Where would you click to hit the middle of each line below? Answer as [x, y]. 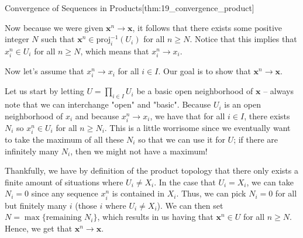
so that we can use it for [182, 139]
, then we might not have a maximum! [139, 151]
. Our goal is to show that [204, 71]
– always [278, 91]
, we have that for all [187, 115]
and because [97, 115]
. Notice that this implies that [243, 39]
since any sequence [65, 193]
